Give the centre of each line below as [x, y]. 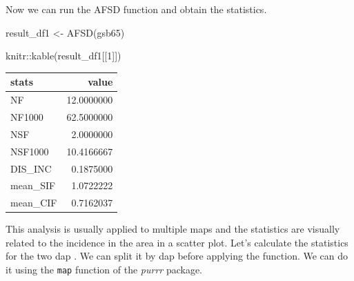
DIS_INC [31, 168]
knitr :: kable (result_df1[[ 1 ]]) [63, 56]
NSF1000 [30, 151]
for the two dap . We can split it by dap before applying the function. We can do [177, 256]
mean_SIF [33, 185]
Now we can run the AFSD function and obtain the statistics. [136, 9]
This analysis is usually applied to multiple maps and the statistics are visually [173, 229]
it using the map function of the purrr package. [104, 270]
